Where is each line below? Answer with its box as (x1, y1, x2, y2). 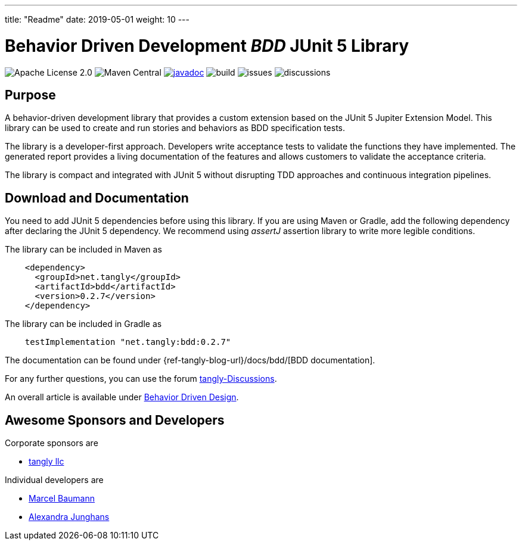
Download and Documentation (5, 190, 189, 205)
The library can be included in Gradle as (5, 319, 162, 329)
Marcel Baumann (29, 493, 95, 504)
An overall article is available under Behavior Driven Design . (5, 392, 239, 403)
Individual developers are (5, 475, 104, 485)
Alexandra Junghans (29, 512, 110, 522)
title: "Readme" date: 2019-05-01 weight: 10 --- (5, 14, 190, 24)
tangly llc (29, 456, 64, 467)
